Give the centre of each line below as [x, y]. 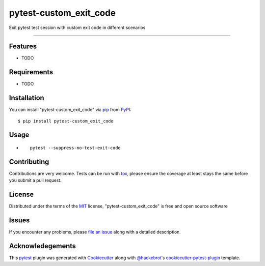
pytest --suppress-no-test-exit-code [76, 148]
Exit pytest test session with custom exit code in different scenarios [77, 28]
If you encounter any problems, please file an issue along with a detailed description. [95, 232]
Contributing [29, 162]
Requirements [31, 72]
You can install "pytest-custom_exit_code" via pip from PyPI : [70, 110]
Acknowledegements [42, 246]
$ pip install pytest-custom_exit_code [66, 121]
